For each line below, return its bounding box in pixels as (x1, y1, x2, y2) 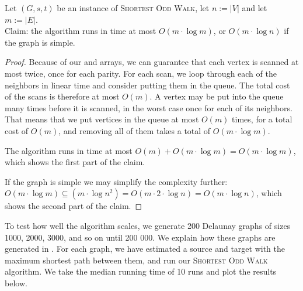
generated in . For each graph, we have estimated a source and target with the (5, 242, 285, 255)
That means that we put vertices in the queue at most (5, 113, 199, 125)
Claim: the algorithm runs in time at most (5, 25, 156, 37)
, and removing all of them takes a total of (58, 124, 211, 136)
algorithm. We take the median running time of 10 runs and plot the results (5, 265, 277, 278)
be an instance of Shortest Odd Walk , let (57, 2, 210, 13)
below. (5, 276, 27, 289)
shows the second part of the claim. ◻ (5, 200, 142, 212)
